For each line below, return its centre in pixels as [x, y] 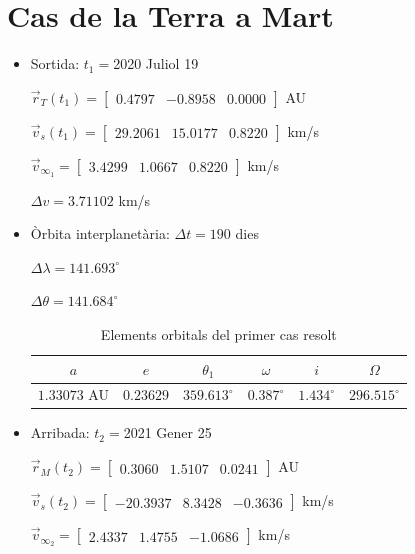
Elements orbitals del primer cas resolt [218, 333]
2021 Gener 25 [167, 432]
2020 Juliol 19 [156, 63]
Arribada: [60, 432]
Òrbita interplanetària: [100, 233]
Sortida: [55, 63]
